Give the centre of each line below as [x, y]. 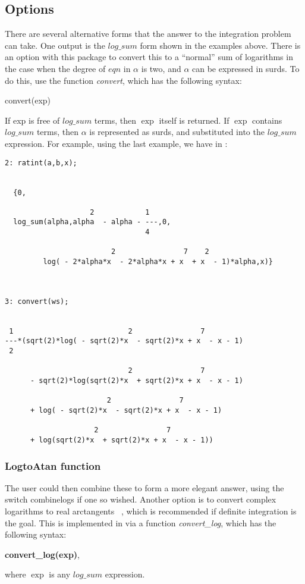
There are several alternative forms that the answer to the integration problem [148, 34]
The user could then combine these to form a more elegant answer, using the [144, 487]
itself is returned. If [194, 120]
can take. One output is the [55, 45]
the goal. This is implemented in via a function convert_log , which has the [141, 522]
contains [267, 120]
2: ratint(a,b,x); [41, 163]
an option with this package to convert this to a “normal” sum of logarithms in [149, 57]
